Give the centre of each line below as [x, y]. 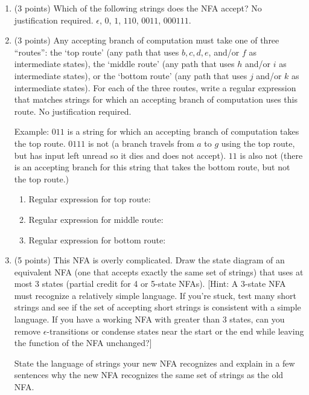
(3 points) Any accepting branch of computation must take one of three [147, 40]
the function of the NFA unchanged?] [83, 343]
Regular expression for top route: [90, 199]
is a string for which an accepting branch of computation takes [183, 131]
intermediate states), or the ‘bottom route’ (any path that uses [131, 75]
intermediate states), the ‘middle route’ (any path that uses [124, 64]
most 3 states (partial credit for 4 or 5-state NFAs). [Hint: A [126, 284]
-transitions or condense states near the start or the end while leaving [175, 331]
